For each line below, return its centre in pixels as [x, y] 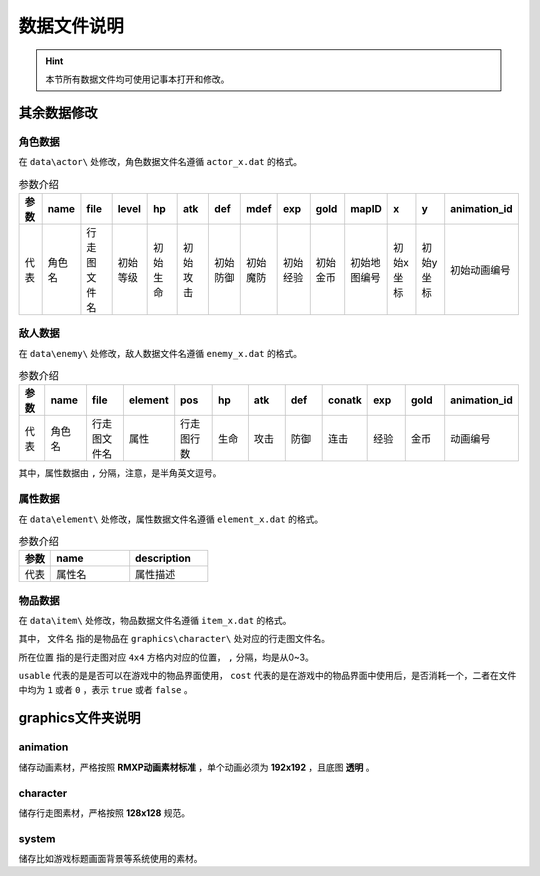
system [37, 838]
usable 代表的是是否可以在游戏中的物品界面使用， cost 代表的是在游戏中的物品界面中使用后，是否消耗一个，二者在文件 [267, 676]
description [163, 558]
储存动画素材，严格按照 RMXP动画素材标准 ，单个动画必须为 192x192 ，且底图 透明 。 [196, 767]
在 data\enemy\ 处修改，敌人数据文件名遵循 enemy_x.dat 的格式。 [160, 353]
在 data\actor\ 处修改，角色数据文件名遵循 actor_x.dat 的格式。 [160, 162]
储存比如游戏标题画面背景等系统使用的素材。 [110, 859]
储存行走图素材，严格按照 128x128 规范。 [104, 812]
